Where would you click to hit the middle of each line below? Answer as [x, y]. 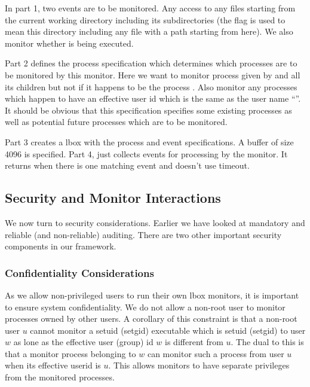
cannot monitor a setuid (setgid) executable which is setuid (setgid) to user [168, 330]
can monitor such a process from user [216, 353]
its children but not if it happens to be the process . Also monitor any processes [151, 86]
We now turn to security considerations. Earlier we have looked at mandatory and [155, 222]
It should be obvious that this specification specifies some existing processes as [148, 110]
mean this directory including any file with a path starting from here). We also [149, 31]
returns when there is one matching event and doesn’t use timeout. [127, 165]
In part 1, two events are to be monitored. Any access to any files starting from [150, 8]
